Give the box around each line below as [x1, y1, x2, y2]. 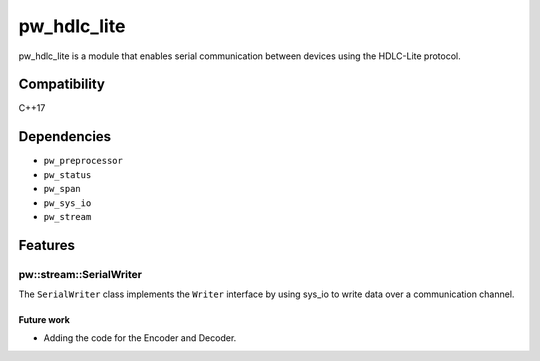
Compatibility [18, 76, 105, 93]
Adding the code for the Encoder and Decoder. [43, 332, 237, 344]
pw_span [43, 183, 82, 195]
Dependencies [18, 128, 112, 145]
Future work [18, 314, 70, 326]
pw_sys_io [43, 197, 92, 209]
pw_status [43, 169, 92, 180]
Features [18, 236, 75, 254]
